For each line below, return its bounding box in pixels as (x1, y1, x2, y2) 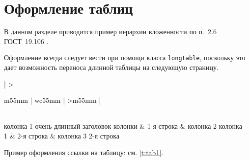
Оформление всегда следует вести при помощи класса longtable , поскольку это (4, 52, 246, 63)
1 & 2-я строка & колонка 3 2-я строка (4, 130, 120, 140)
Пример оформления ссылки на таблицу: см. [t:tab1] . (4, 147, 164, 157)
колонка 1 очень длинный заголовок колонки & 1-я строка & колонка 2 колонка (4, 121, 242, 131)
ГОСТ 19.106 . (4, 36, 49, 46)
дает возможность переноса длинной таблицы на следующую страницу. (4, 62, 219, 72)
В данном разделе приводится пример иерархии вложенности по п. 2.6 (4, 26, 217, 37)
